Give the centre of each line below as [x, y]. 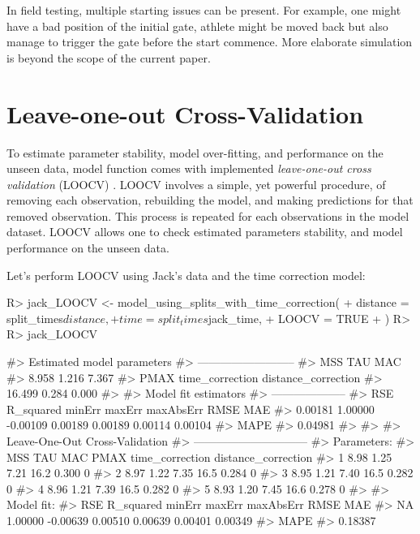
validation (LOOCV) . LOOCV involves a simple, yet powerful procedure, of [196, 184]
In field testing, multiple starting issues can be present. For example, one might [204, 10]
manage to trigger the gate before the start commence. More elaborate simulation [210, 42]
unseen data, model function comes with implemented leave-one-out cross [189, 168]
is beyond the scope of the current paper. [109, 57]
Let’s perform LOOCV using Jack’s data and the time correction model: [186, 275]
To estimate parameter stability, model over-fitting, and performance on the [195, 152]
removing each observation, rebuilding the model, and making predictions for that [210, 200]
